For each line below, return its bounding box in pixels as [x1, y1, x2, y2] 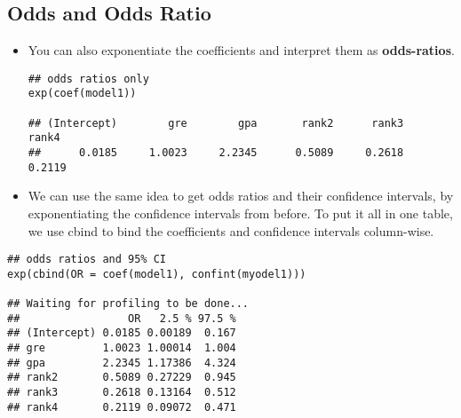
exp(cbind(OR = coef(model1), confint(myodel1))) [7, 267, 306, 280]
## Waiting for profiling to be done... [7, 297, 250, 311]
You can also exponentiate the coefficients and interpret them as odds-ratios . [28, 41, 455, 59]
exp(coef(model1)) [28, 87, 137, 100]
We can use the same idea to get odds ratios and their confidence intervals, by [28, 186, 454, 205]
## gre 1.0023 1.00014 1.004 [7, 342, 236, 355]
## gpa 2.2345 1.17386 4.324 [7, 356, 236, 369]
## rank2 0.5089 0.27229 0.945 [7, 371, 236, 384]
